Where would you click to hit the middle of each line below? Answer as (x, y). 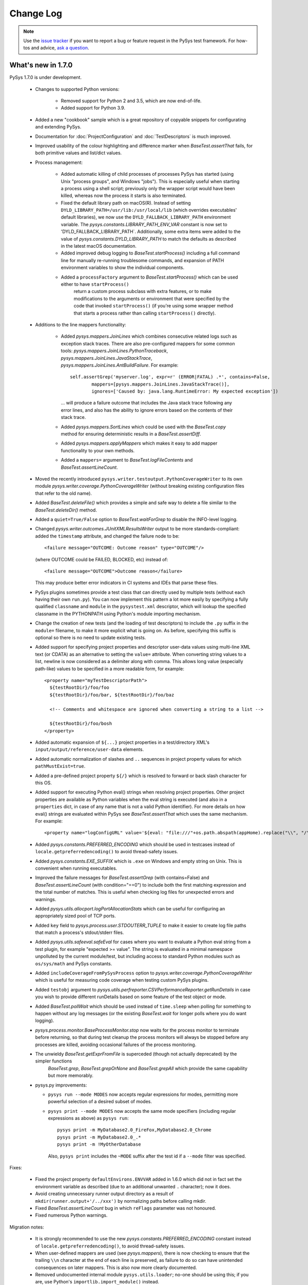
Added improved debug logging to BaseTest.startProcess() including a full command (150, 253)
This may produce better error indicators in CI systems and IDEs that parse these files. (127, 583)
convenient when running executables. (76, 868)
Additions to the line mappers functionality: (81, 324)
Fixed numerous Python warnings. (71, 1215)
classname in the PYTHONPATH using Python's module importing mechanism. (118, 614)
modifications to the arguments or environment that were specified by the (151, 299)
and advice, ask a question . (60, 48)
